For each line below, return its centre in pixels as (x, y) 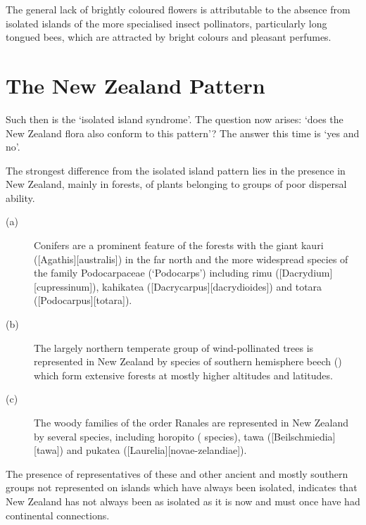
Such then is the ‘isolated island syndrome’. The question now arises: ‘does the (175, 119)
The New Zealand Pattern (135, 85)
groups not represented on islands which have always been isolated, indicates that (182, 487)
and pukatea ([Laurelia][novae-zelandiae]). (157, 450)
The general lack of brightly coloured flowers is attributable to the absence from (178, 9)
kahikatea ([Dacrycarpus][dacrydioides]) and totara (212, 286)
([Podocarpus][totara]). (83, 300)
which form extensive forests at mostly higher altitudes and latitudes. (183, 375)
